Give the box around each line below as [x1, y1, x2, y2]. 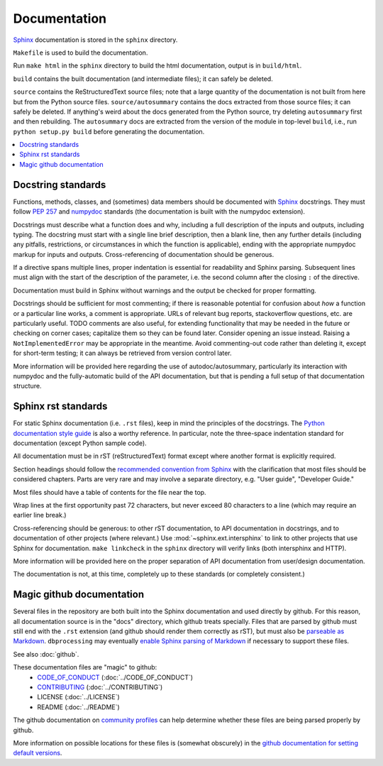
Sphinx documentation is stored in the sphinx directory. [13, 35, 178, 44]
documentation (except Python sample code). [13, 439, 147, 447]
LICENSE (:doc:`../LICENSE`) [37, 693, 120, 701]
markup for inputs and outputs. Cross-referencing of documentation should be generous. [13, 250, 274, 258]
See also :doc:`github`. [13, 650, 79, 658]
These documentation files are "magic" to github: [13, 663, 157, 672]
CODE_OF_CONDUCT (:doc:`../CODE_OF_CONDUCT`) [37, 673, 194, 682]
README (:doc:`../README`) [37, 703, 120, 711]
